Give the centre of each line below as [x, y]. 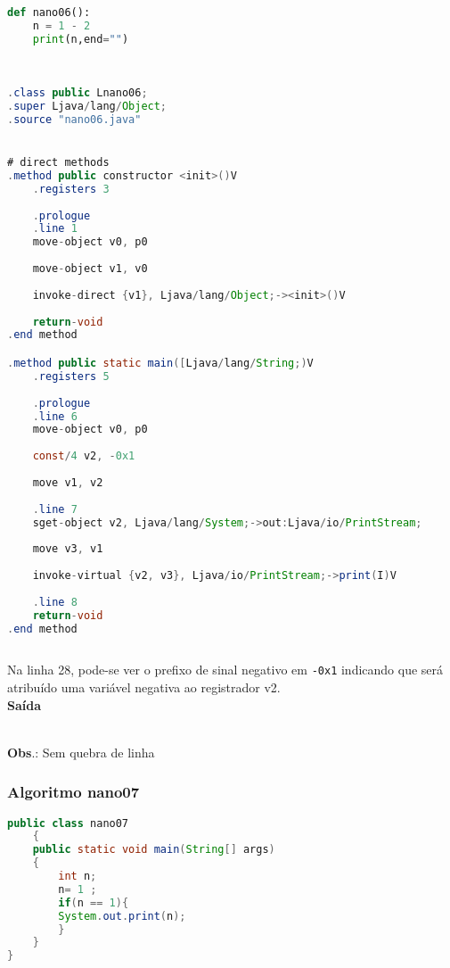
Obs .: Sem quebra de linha [81, 752]
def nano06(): [49, 12]
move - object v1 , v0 [90, 269]
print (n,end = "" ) [81, 39]
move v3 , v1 [68, 549]
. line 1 [55, 229]
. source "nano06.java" [74, 119]
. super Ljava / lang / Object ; [87, 107]
